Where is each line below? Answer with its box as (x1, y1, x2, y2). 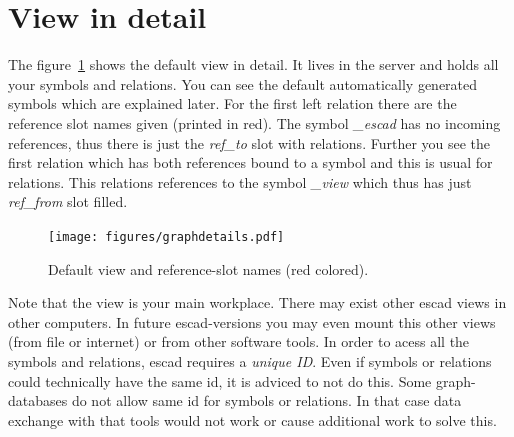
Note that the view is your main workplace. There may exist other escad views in (8, 292, 507, 313)
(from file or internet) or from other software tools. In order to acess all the (8, 331, 470, 352)
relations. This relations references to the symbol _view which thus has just (8, 171, 472, 192)
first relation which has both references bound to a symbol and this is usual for (8, 152, 493, 173)
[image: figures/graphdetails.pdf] (48, 229, 285, 244)
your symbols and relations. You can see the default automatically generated (8, 73, 478, 94)
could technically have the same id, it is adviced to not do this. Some (8, 370, 432, 391)
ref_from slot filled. (8, 191, 128, 212)
